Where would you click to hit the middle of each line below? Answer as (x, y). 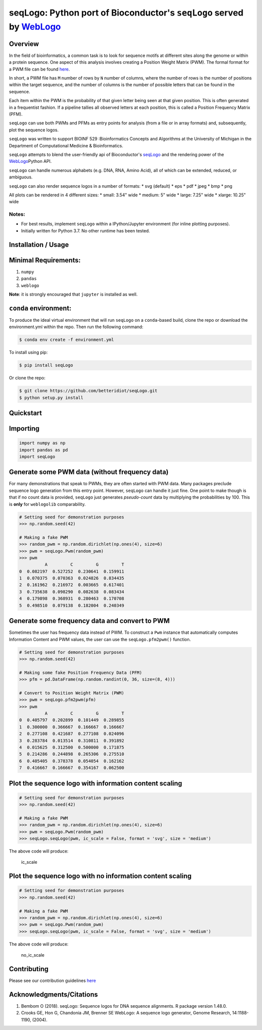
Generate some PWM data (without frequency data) (89, 472)
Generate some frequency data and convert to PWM (89, 621)
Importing (24, 428)
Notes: (17, 214)
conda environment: (40, 308)
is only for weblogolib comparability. (47, 504)
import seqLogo (37, 456)
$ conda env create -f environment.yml (66, 340)
